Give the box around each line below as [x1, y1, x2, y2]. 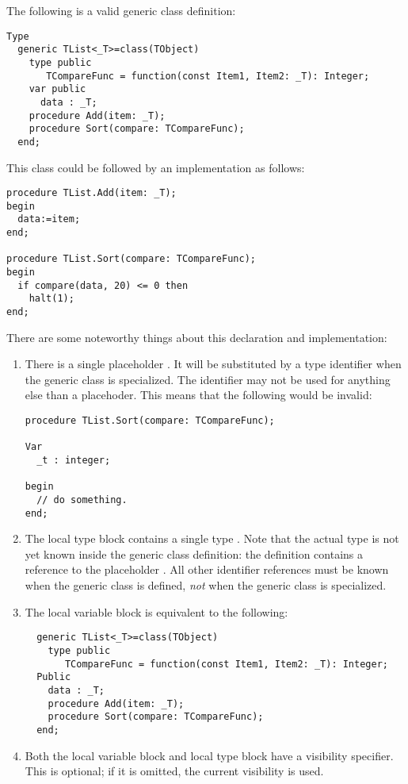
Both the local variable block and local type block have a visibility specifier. [25, 747, 394, 763]
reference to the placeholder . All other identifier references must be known [25, 561, 389, 578]
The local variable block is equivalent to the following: [25, 603, 288, 620]
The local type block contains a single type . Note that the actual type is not [25, 530, 399, 547]
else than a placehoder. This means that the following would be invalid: [25, 386, 372, 403]
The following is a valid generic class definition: [6, 2, 236, 18]
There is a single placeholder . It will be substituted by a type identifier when [25, 355, 402, 372]
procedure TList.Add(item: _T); [6, 187, 177, 199]
